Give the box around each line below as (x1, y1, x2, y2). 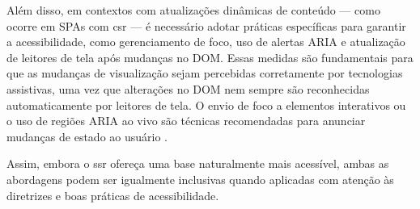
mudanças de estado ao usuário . (6, 127, 168, 144)
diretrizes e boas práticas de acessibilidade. (6, 186, 219, 203)
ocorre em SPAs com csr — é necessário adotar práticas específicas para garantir (6, 17, 406, 34)
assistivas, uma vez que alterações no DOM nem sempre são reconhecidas (6, 80, 370, 97)
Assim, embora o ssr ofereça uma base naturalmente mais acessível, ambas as (6, 155, 389, 172)
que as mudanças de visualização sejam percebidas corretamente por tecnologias (6, 65, 403, 82)
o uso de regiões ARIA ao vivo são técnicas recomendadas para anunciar (6, 112, 366, 129)
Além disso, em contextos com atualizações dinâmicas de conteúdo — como (6, 2, 380, 18)
